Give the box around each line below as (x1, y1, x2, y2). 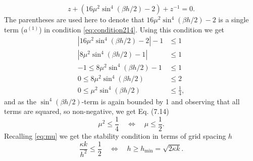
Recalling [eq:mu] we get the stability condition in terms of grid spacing (4, 130, 226, 141)
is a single (218, 14, 249, 24)
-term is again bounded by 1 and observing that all (81, 96, 240, 106)
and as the (4, 96, 36, 106)
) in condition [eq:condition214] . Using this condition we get (39, 24, 225, 34)
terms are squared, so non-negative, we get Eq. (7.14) (4, 106, 169, 116)
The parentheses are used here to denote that (4, 14, 144, 24)
